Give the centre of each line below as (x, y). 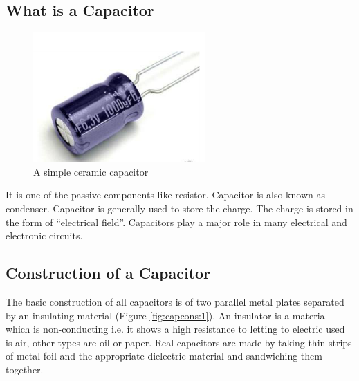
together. (25, 369)
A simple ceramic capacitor (91, 171)
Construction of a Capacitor (108, 273)
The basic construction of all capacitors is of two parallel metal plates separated (175, 301)
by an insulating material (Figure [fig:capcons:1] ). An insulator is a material (167, 315)
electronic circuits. (44, 235)
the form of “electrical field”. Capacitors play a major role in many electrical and (176, 222)
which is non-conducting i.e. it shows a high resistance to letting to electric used (175, 329)
